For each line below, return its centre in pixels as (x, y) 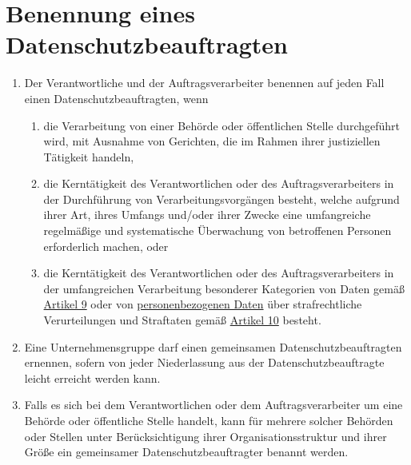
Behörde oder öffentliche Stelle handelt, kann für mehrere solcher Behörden (209, 420)
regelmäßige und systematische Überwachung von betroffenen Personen (217, 231)
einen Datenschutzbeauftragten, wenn (116, 98)
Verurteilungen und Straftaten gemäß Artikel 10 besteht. (182, 320)
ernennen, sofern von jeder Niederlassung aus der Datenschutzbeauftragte (204, 362)
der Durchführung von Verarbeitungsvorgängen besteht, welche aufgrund (221, 199)
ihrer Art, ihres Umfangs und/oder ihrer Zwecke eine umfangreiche (207, 215)
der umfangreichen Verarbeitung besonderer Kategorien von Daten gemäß (224, 288)
